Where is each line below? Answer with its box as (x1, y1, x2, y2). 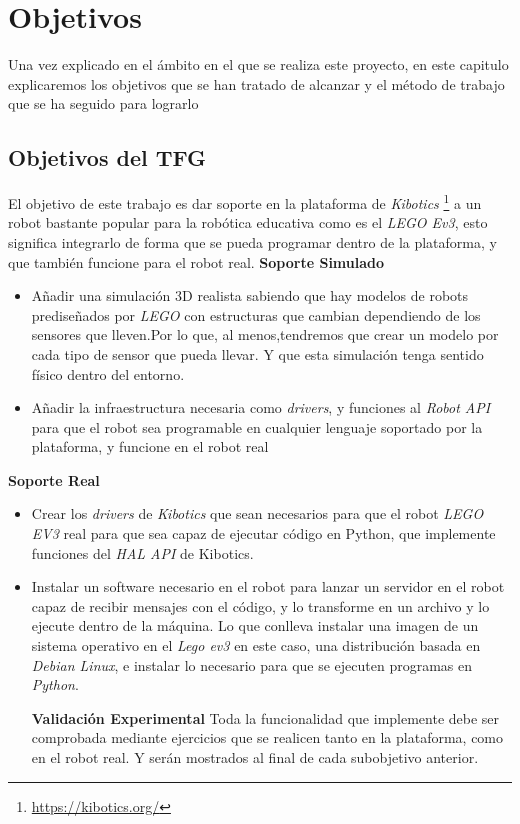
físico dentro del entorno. (31, 363, 185, 384)
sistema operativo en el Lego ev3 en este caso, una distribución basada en (31, 635, 481, 656)
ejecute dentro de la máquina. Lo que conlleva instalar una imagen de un (31, 615, 479, 636)
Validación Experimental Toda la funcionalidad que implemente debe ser (31, 707, 500, 728)
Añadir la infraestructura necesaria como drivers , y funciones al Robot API (31, 397, 491, 418)
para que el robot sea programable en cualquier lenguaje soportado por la (31, 416, 483, 437)
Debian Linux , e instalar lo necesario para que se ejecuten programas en (31, 654, 473, 675)
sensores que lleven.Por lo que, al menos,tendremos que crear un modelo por (31, 324, 499, 345)
